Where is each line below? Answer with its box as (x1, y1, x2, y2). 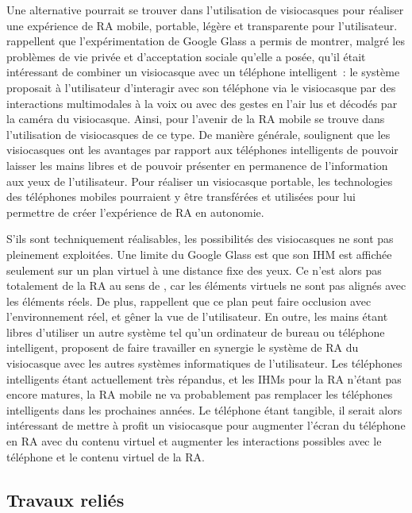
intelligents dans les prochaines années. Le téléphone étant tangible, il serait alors (6, 401, 402, 418)
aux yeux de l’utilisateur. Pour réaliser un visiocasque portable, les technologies (6, 172, 393, 189)
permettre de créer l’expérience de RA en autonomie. (6, 203, 264, 220)
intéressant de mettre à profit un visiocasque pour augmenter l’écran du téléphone (6, 417, 406, 434)
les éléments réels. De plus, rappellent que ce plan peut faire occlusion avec (6, 292, 372, 309)
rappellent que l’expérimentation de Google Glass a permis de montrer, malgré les (6, 33, 405, 49)
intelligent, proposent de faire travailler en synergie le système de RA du (6, 339, 359, 356)
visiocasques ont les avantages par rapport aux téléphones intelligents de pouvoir (6, 141, 399, 158)
